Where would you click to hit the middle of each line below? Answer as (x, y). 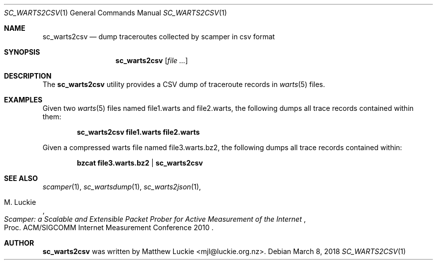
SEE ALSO (21, 178)
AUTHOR (19, 243)
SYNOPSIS (22, 52)
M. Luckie (20, 202)
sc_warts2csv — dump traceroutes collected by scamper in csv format (159, 37)
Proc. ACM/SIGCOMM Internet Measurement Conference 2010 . (109, 227)
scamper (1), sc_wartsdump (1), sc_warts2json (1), (122, 187)
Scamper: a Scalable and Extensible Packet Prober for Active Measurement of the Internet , (155, 219)
